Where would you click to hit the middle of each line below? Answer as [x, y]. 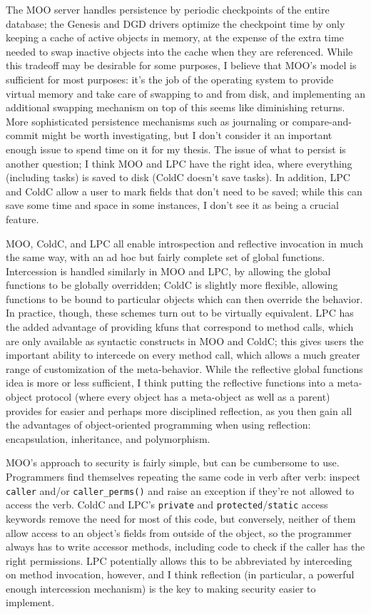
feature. [22, 219]
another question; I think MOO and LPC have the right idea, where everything [179, 163]
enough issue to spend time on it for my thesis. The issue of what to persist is [176, 149]
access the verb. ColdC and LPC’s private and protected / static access [167, 505]
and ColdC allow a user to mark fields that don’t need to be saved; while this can [184, 191]
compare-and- [322, 121]
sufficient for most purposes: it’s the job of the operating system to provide [170, 79]
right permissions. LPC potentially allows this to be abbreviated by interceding [179, 560]
